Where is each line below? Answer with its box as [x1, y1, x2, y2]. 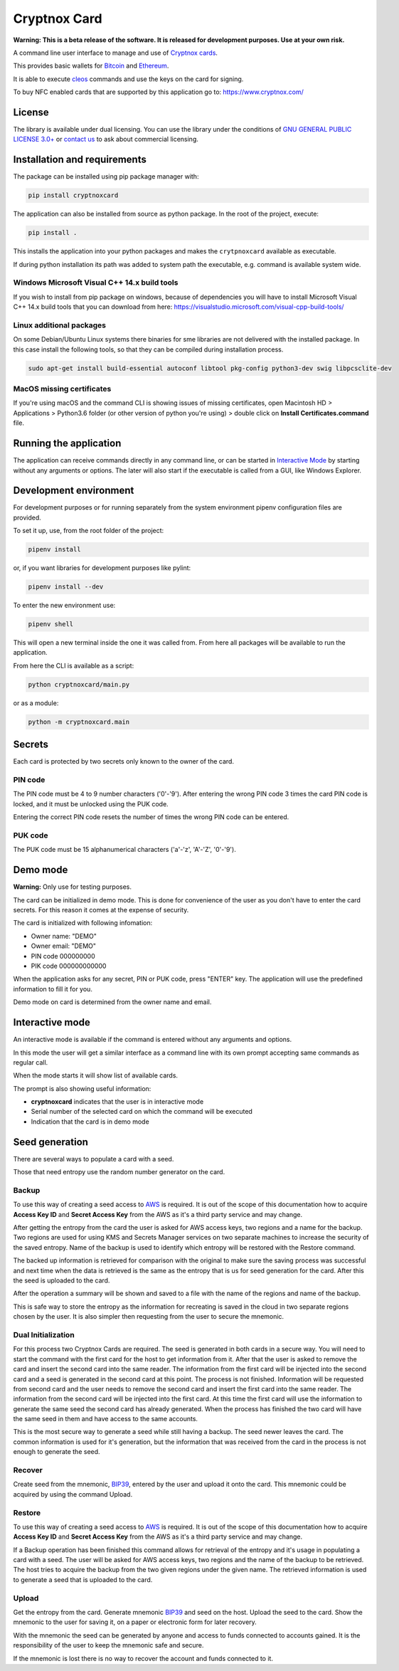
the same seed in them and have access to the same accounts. [13, 1415, 198, 1423]
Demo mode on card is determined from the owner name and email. [13, 998, 212, 1006]
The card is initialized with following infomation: [13, 919, 153, 927]
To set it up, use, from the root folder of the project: [13, 527, 164, 535]
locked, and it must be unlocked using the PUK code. [13, 799, 169, 808]
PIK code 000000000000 [31, 961, 107, 971]
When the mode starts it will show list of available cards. [13, 1071, 178, 1080]
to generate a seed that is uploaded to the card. [13, 1575, 153, 1583]
